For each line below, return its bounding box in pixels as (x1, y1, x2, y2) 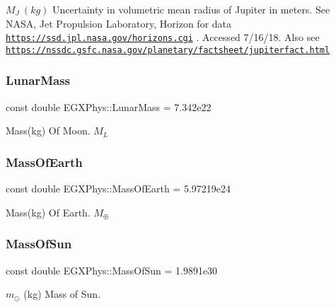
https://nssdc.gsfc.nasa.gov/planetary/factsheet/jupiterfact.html (6, 45, 330, 55)
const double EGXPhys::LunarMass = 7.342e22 (6, 99, 212, 114)
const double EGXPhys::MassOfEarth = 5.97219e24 (6, 181, 231, 196)
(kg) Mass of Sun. (23, 286, 101, 301)
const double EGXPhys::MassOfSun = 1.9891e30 (6, 262, 218, 277)
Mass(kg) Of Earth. (6, 204, 91, 219)
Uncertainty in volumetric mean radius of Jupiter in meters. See (52, 2, 330, 16)
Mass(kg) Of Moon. (6, 123, 91, 138)
